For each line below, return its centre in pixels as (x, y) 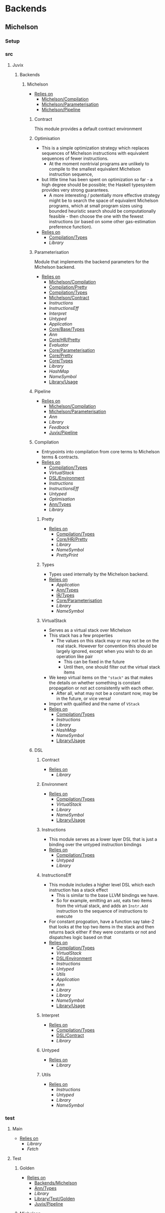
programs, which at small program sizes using (96, 205)
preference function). (71, 227)
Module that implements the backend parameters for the (92, 262)
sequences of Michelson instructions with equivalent (95, 153)
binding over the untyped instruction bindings (95, 844)
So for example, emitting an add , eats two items (104, 900)
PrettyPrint (67, 555)
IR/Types (66, 595)
